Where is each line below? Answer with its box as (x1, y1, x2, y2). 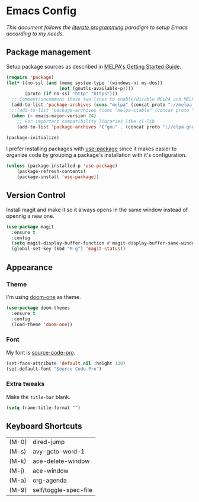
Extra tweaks (6, 380, 45, 388)
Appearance (6, 262, 53, 272)
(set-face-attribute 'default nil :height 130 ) (6, 360, 126, 366)
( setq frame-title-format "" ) (6, 404, 81, 411)
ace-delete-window (32, 457, 90, 465)
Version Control (6, 191, 66, 201)
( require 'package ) (6, 74, 54, 81)
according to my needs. (6, 30, 64, 37)
